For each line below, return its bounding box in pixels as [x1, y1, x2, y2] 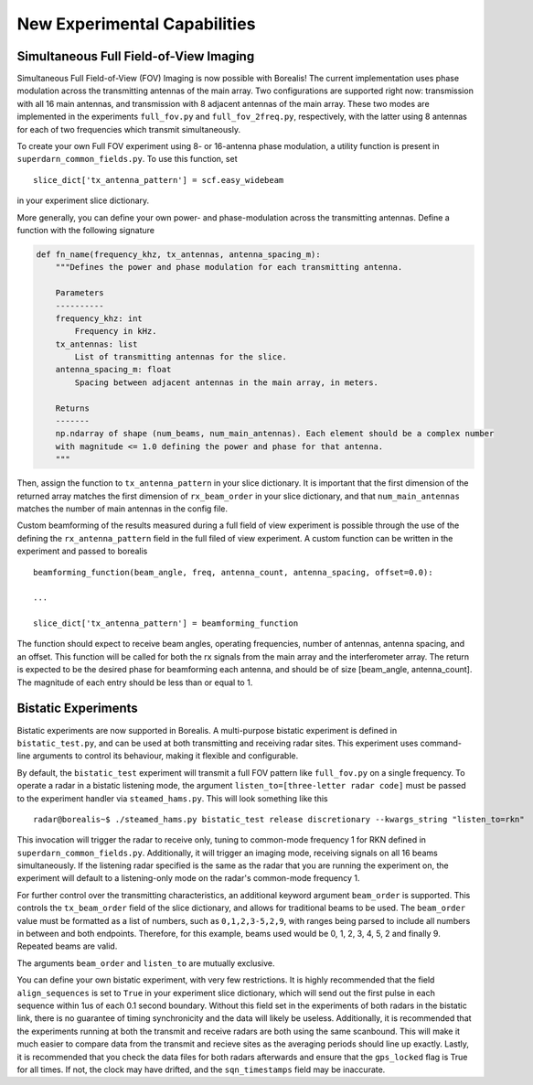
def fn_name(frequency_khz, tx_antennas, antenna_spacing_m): [36, 249, 321, 260]
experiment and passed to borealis [16, 545, 148, 557]
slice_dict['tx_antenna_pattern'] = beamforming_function [33, 618, 299, 628]
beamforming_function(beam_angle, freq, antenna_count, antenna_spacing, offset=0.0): [33, 567, 433, 577]
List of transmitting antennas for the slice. [74, 352, 287, 362]
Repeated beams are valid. [16, 940, 118, 951]
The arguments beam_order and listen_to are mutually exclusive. [16, 957, 275, 969]
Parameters [55, 288, 104, 298]
